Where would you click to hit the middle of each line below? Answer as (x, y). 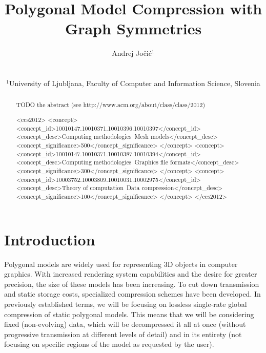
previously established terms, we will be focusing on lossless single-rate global (126, 304)
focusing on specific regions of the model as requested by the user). (109, 344)
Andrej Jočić (132, 53)
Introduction (50, 239)
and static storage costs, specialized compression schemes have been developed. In (132, 294)
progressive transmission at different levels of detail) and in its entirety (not (123, 334)
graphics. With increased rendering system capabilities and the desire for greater (131, 274)
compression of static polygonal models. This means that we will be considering (129, 314)
